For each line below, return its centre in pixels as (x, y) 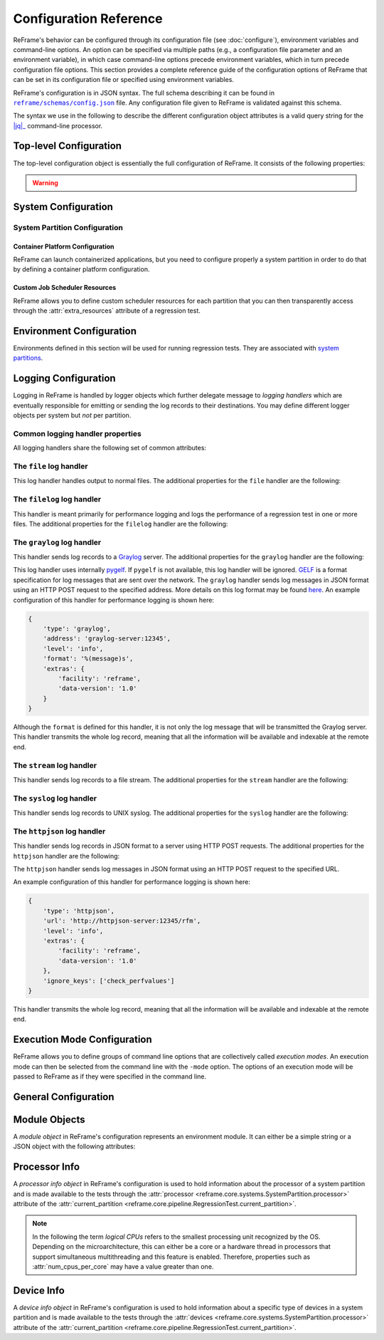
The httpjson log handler (59, 831)
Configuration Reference (88, 19)
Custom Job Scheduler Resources (65, 288)
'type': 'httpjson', (79, 911)
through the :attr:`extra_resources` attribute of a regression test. (107, 311)
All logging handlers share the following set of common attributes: (110, 448)
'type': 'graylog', (77, 628)
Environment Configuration (75, 331)
